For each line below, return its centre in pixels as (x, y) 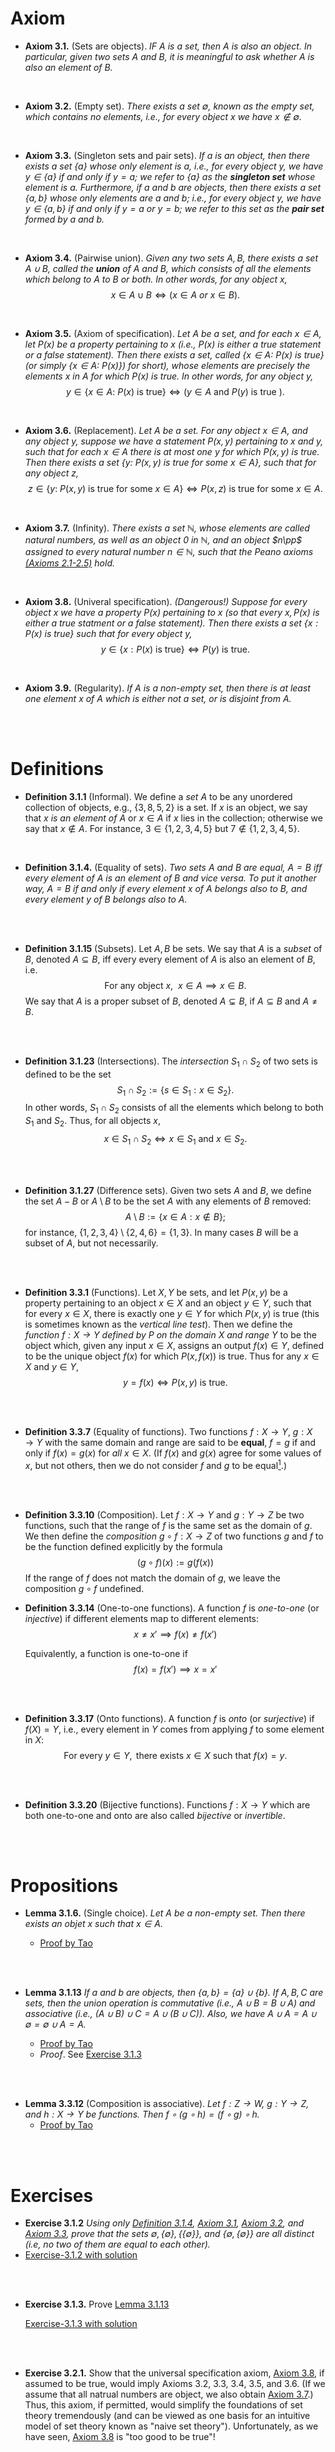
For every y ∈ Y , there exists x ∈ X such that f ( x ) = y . (175, 1755)
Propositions (64, 1885)
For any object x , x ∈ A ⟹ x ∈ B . (175, 985)
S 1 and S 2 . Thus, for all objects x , (93, 1122)
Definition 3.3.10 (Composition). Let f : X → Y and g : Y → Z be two (164, 1514)
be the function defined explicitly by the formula (123, 1546)
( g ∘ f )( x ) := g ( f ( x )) (175, 1562)
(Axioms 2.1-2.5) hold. (70, 563)
